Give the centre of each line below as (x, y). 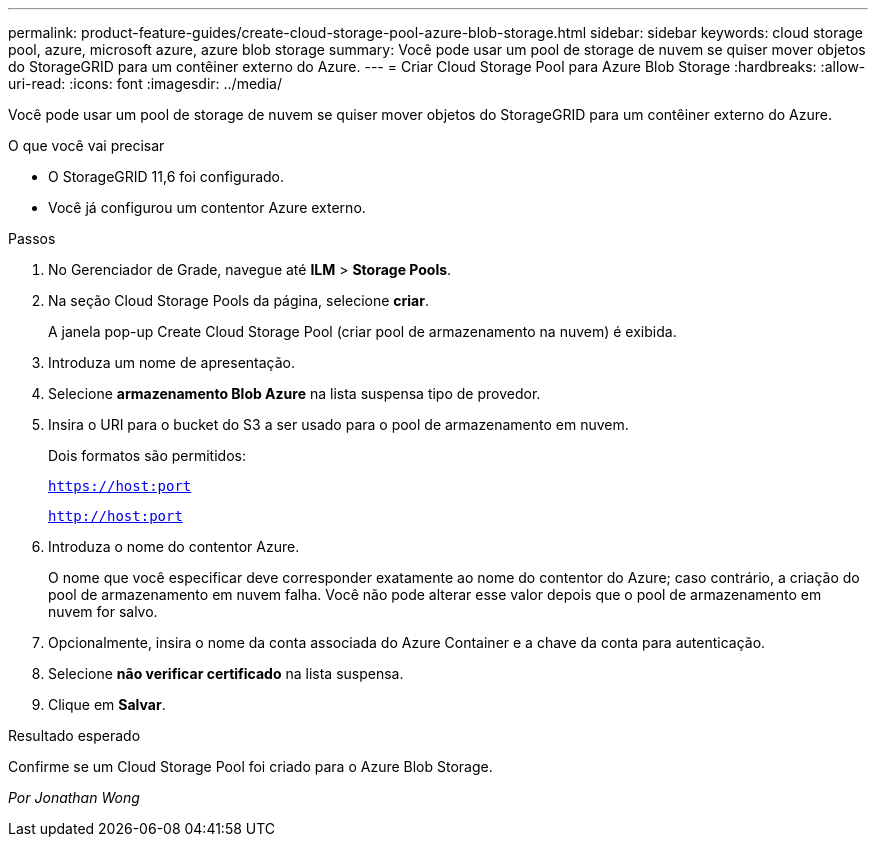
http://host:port (115, 516)
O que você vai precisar (86, 145)
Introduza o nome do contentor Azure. (174, 546)
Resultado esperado (74, 735)
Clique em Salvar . (107, 704)
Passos (32, 238)
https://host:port (120, 486)
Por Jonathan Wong (74, 797)
